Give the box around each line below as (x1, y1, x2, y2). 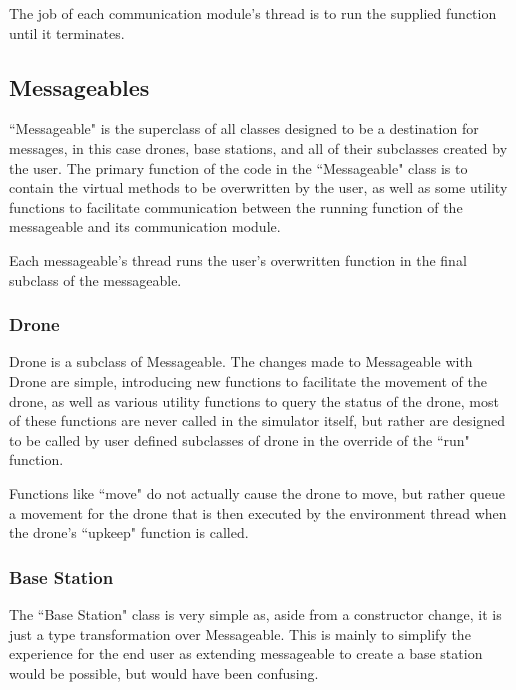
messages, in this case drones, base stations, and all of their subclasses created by (9, 137, 508, 158)
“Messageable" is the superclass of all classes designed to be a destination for (9, 118, 479, 139)
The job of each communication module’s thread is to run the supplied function (9, 3, 497, 23)
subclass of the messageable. (9, 269, 182, 290)
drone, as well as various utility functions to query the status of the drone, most (9, 390, 499, 411)
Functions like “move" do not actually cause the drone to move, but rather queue (9, 482, 506, 503)
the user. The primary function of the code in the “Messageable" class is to (9, 157, 468, 178)
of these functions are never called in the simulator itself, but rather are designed (9, 410, 506, 431)
